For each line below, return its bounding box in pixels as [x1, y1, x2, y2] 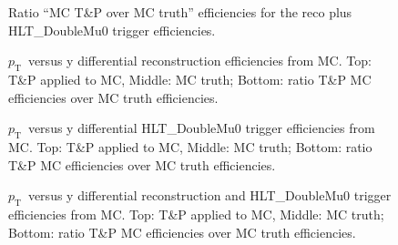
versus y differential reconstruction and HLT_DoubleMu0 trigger [27, 186, 392, 205]
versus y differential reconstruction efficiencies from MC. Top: [27, 51, 372, 70]
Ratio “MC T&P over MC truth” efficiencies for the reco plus [8, 3, 352, 21]
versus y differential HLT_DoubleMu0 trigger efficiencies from [27, 118, 375, 138]
